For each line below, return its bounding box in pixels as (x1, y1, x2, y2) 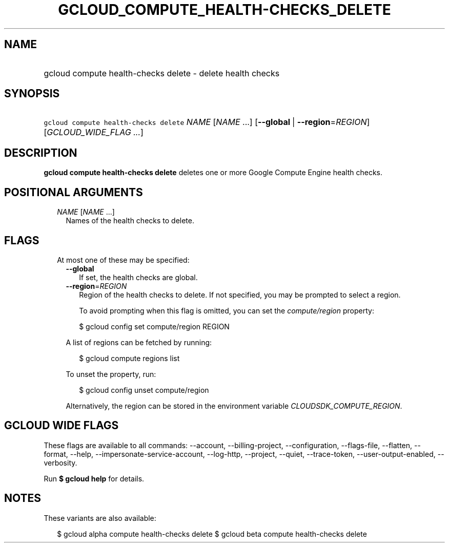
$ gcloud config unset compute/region (79, 385, 209, 394)
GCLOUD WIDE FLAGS (4, 419, 119, 432)
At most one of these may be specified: (57, 255, 190, 264)
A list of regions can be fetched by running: (66, 338, 212, 347)
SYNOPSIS (4, 87, 60, 100)
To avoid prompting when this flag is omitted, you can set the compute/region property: (79, 306, 374, 315)
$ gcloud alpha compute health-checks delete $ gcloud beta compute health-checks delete (57, 529, 367, 538)
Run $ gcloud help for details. (44, 474, 145, 483)
